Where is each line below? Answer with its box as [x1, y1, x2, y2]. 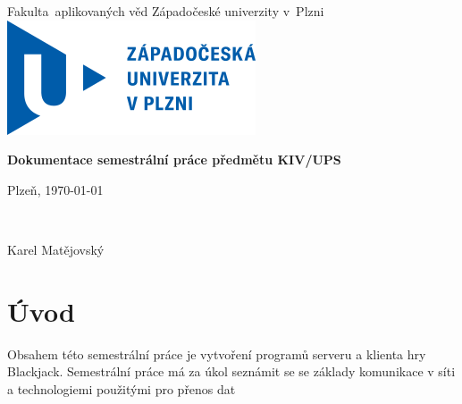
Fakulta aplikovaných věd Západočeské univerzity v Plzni [7, 2, 324, 20]
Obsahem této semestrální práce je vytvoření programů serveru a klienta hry [7, 344, 426, 363]
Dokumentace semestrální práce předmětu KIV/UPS [7, 150, 341, 169]
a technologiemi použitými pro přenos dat [7, 379, 236, 398]
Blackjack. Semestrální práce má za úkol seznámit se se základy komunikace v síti [7, 362, 456, 381]
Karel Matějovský [7, 240, 105, 258]
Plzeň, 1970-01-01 [7, 180, 104, 198]
